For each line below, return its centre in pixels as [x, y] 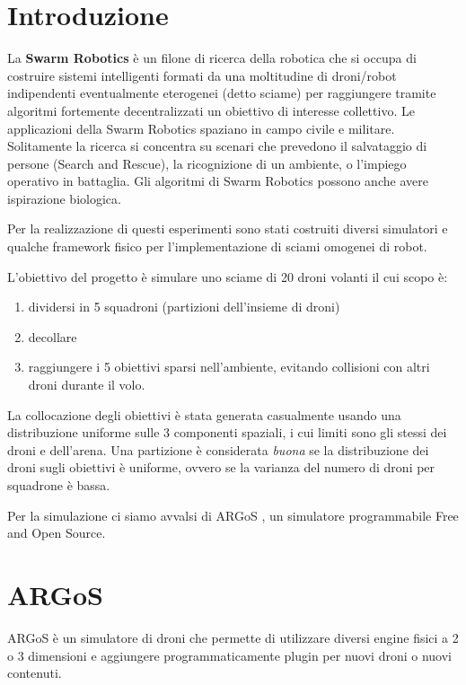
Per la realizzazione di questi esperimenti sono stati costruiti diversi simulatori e [228, 228]
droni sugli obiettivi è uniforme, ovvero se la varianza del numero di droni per [221, 467]
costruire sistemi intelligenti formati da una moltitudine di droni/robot [202, 75]
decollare [53, 336]
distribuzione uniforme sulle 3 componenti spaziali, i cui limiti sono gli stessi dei [227, 432]
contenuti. [35, 673]
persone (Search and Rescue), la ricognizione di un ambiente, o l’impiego [207, 163]
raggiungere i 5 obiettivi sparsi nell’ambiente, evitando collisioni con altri [229, 367]
